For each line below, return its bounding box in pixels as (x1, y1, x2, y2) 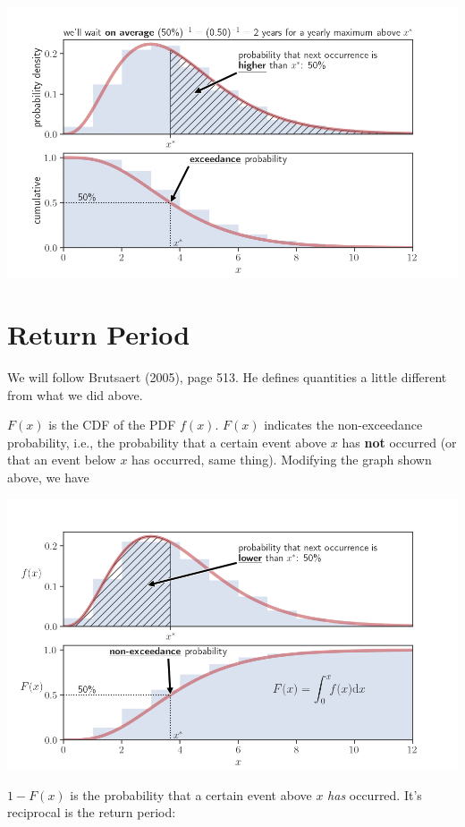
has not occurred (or (342, 432, 457, 451)
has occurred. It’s (327, 785, 422, 804)
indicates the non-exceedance (264, 415, 423, 434)
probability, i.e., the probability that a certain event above (7, 432, 327, 451)
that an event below (7, 450, 116, 469)
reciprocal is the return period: (7, 803, 176, 822)
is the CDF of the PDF (48, 415, 176, 434)
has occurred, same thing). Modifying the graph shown (131, 450, 432, 469)
